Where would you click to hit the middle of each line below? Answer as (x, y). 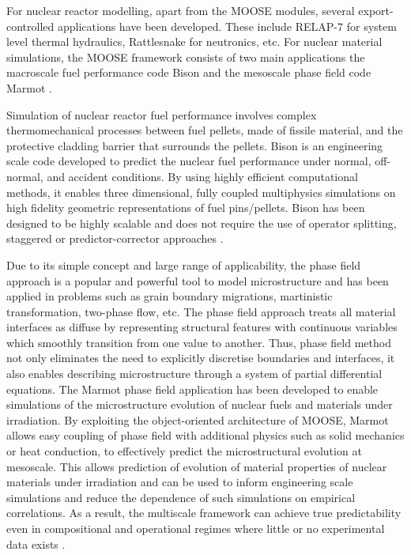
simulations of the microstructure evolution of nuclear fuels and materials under (200, 404)
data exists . (36, 544)
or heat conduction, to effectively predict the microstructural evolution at (184, 451)
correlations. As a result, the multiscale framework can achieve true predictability (204, 513)
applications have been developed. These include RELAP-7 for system (227, 26)
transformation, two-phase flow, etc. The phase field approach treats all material (201, 311)
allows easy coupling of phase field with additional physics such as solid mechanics (205, 435)
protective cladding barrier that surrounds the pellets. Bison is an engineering (195, 145)
